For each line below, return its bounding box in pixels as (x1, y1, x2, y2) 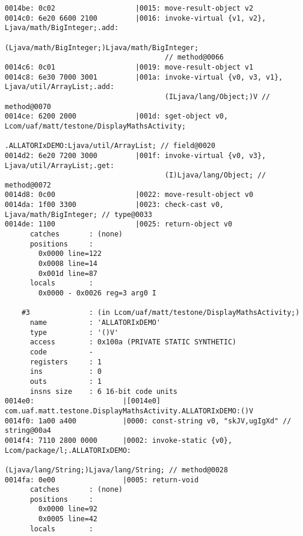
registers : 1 (29, 357, 102, 366)
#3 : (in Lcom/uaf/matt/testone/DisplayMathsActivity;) (21, 308, 300, 317)
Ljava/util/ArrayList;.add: (5, 83, 115, 91)
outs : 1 (29, 377, 102, 386)
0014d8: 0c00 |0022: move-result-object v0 (5, 190, 254, 199)
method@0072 (5, 180, 51, 189)
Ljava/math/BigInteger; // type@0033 (5, 210, 152, 219)
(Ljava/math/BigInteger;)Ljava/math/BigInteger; (5, 43, 199, 52)
